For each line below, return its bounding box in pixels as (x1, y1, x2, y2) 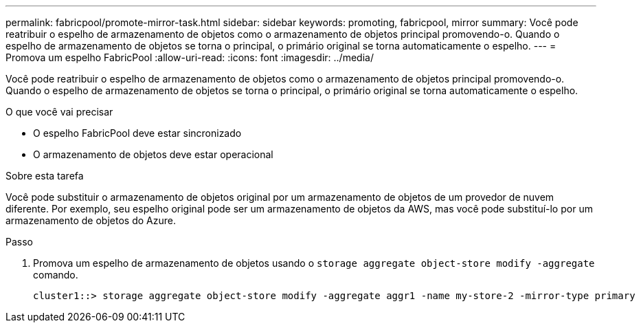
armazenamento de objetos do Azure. (5, 215, 176, 226)
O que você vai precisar (5, 106, 113, 118)
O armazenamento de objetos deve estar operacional (33, 149, 273, 160)
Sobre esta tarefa (5, 170, 84, 182)
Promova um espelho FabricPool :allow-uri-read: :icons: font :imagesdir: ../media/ (5, 52, 374, 63)
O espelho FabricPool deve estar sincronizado (33, 127, 242, 139)
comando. (33, 269, 78, 281)
